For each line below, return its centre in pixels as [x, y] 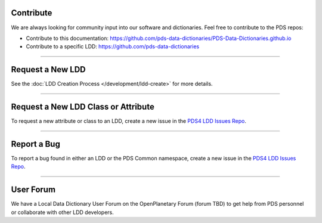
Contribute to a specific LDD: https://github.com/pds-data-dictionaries [113, 47]
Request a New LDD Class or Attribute [83, 107]
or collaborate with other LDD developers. [63, 212]
